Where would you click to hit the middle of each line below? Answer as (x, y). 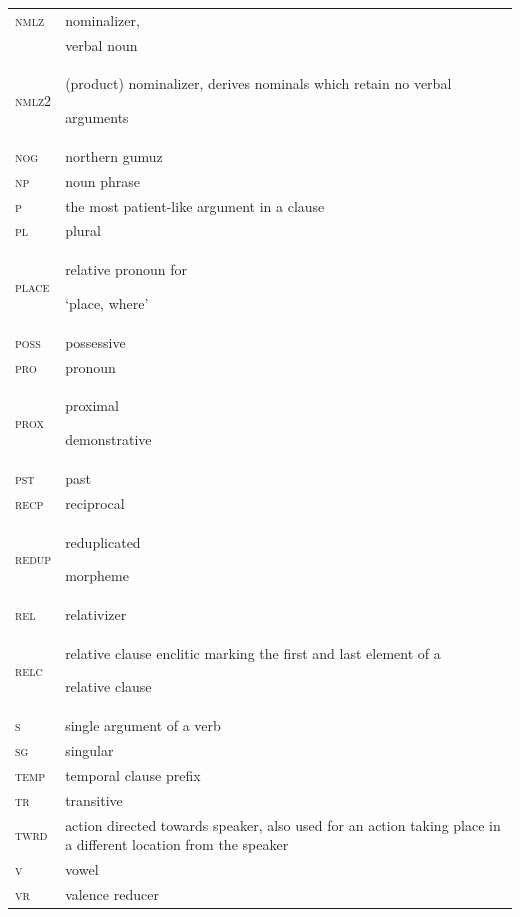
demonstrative (108, 438)
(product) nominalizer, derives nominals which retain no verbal (258, 83)
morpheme (97, 575)
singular (89, 750)
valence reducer (112, 893)
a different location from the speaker (177, 844)
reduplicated (103, 541)
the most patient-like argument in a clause (195, 205)
